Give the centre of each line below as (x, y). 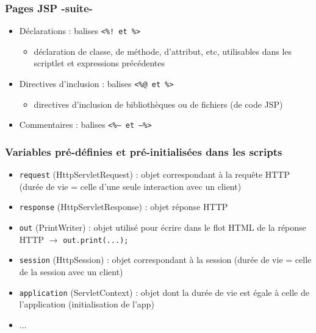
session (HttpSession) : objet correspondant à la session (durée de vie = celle (165, 260)
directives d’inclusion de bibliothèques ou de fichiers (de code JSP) (158, 104)
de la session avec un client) (71, 272)
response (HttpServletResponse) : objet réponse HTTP (124, 207)
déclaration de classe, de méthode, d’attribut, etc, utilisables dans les (163, 51)
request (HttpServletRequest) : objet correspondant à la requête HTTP (155, 174)
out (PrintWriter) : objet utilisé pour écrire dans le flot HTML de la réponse (163, 227)
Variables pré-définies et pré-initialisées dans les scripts (144, 151)
